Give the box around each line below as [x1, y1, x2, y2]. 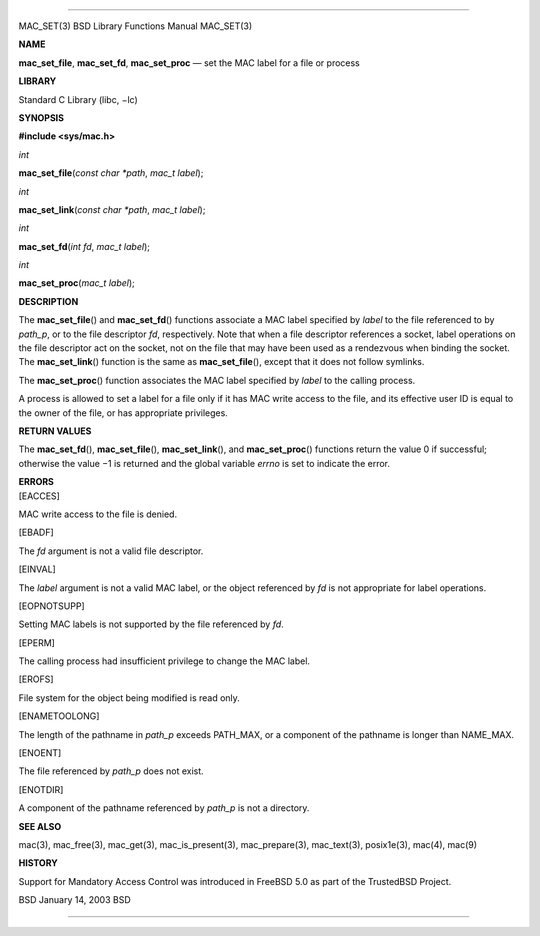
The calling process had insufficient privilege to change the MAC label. [18, 655, 310, 667]
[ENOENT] [18, 747, 62, 759]
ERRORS [18, 476, 55, 488]
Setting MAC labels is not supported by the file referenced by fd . [18, 618, 284, 630]
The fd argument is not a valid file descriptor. [18, 545, 204, 557]
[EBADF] [18, 526, 54, 539]
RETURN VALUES [18, 425, 92, 437]
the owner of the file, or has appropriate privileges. [18, 406, 229, 419]
